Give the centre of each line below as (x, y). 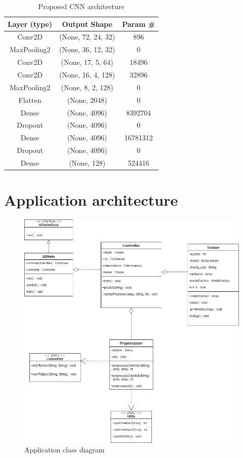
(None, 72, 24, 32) (87, 37)
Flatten (30, 100)
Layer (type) (30, 24)
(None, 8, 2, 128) (87, 87)
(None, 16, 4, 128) (87, 74)
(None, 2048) (87, 100)
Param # (139, 24)
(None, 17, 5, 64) (87, 62)
